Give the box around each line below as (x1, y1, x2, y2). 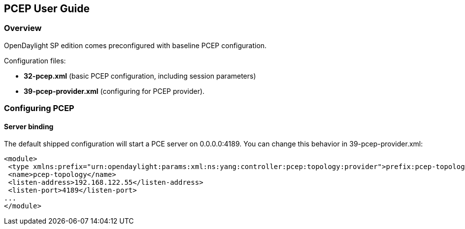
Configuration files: (4, 56, 66, 65)
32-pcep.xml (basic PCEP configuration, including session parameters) (24, 71, 256, 80)
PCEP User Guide (4, 2, 90, 15)
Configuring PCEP (4, 103, 74, 114)
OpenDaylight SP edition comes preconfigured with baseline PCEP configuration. (4, 41, 267, 50)
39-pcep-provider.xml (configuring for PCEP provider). (24, 86, 205, 95)
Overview (4, 23, 42, 33)
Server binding (4, 122, 54, 131)
